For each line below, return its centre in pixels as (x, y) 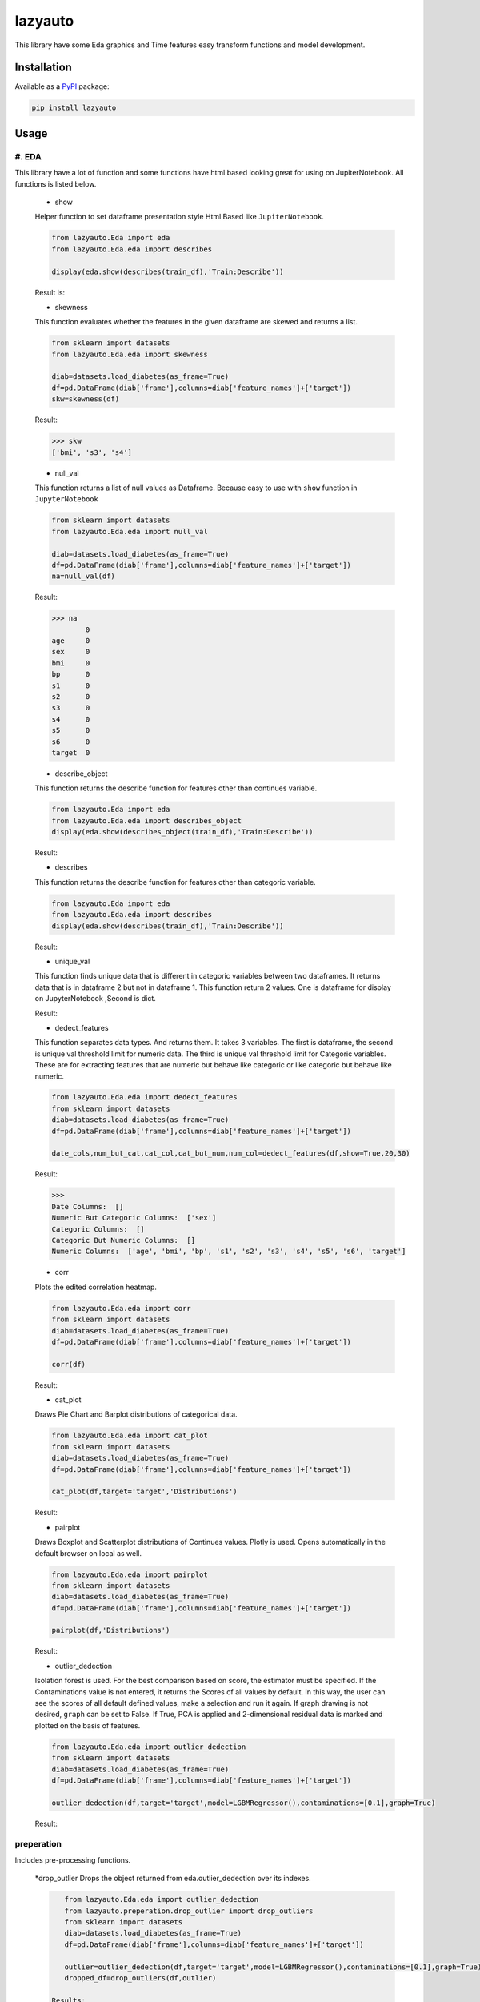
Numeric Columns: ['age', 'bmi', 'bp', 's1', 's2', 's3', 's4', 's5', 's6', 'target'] (229, 1252)
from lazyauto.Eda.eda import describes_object (146, 820)
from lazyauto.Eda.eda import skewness (130, 354)
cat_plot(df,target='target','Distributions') (144, 1492)
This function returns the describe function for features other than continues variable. (176, 788)
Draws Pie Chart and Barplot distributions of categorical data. (136, 1414)
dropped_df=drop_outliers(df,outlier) (140, 1978)
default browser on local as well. (88, 1553)
